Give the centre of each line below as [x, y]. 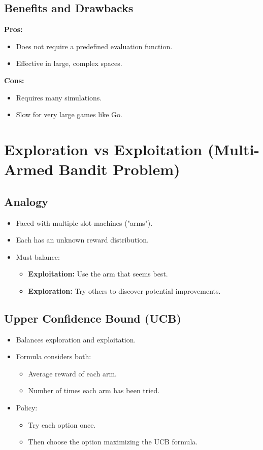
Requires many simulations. [59, 97]
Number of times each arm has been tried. [94, 390]
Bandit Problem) [119, 169]
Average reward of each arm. [72, 373]
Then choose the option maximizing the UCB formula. [113, 442]
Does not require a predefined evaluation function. [94, 46]
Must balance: [38, 256]
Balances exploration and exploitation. [76, 339]
